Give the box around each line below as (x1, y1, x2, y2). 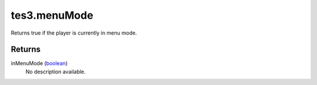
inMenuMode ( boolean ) (11, 60, 68, 67)
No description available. (25, 68, 86, 75)
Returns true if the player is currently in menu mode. (11, 29, 137, 36)
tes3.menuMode (11, 9, 93, 22)
